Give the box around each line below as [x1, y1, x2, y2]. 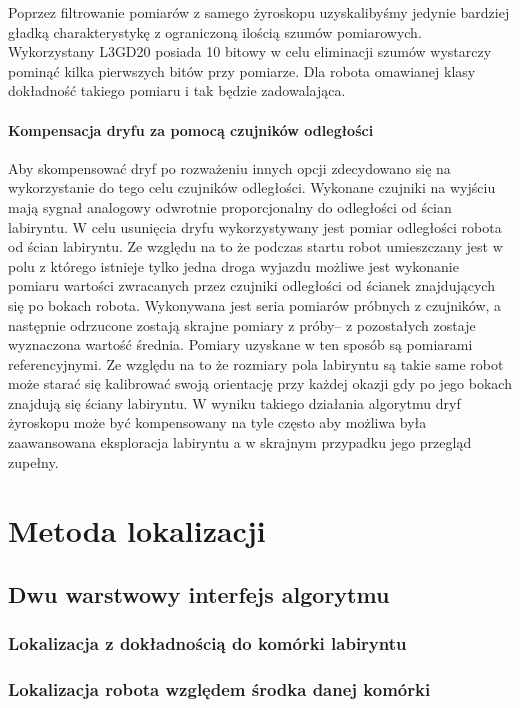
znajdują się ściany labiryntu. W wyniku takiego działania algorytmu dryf [8, 392, 461, 413]
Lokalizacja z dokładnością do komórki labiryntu [8, 631, 407, 656]
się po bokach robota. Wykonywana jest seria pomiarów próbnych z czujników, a [8, 294, 502, 315]
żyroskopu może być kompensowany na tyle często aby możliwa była [8, 412, 427, 433]
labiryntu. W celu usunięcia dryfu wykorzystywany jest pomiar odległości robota [8, 216, 502, 237]
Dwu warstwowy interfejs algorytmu [8, 579, 390, 610]
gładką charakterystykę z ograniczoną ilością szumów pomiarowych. [8, 21, 422, 42]
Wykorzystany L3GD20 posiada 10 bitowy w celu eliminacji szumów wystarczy [8, 41, 492, 62]
